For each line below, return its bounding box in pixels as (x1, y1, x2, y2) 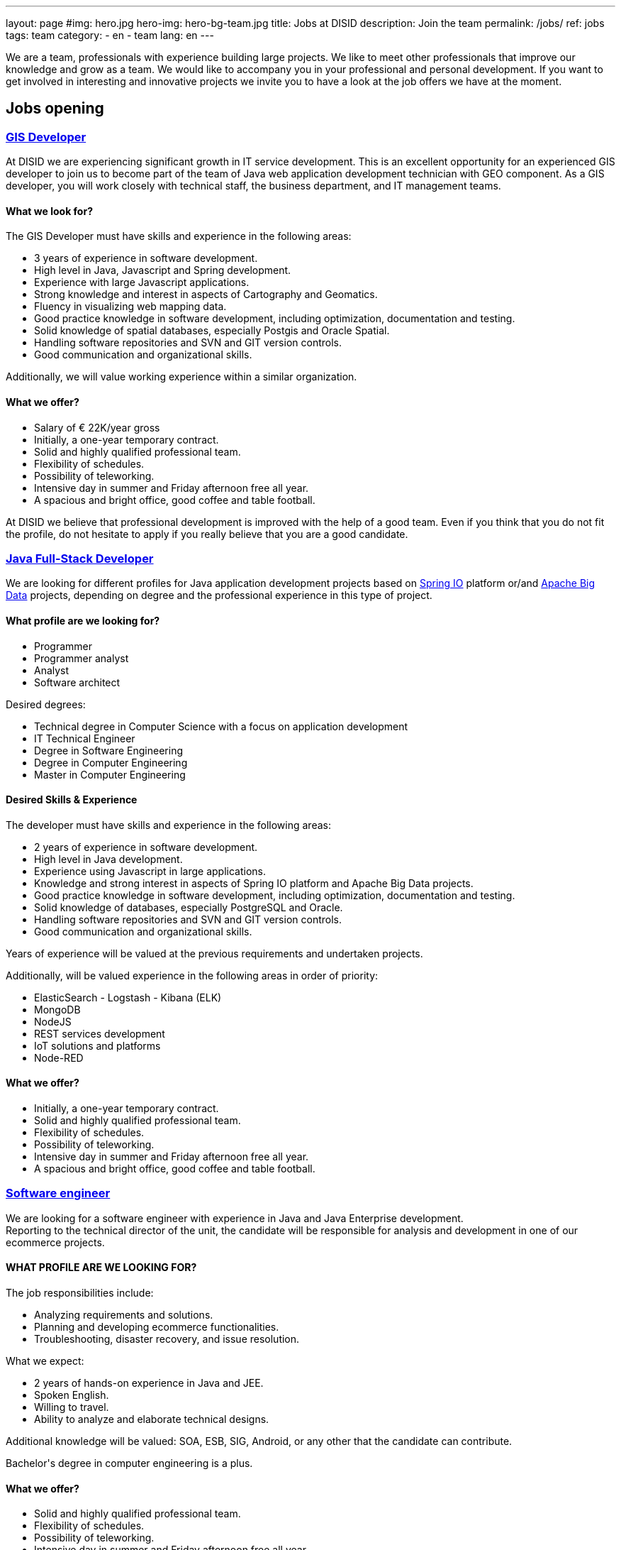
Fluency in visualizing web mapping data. (34, 300, 227, 313)
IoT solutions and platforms (34, 1039, 161, 1052)
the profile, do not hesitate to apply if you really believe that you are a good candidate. (6, 527, 408, 540)
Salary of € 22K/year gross (34, 421, 160, 434)
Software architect (34, 676, 121, 688)
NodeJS (34, 1015, 72, 1028)
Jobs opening (6, 99, 104, 118)
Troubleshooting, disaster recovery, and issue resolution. (34, 1333, 300, 1346)
